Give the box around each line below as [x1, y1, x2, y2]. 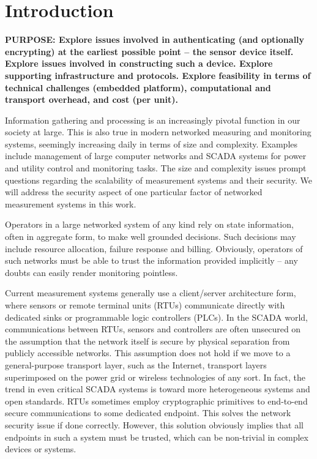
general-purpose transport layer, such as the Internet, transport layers [5, 358, 267, 371]
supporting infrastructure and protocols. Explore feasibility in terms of [5, 69, 311, 81]
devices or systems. [5, 442, 76, 455]
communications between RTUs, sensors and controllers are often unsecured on [5, 323, 301, 335]
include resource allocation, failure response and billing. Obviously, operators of [5, 242, 303, 255]
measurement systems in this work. [5, 197, 136, 210]
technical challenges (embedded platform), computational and [5, 81, 271, 94]
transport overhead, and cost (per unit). [5, 93, 178, 106]
